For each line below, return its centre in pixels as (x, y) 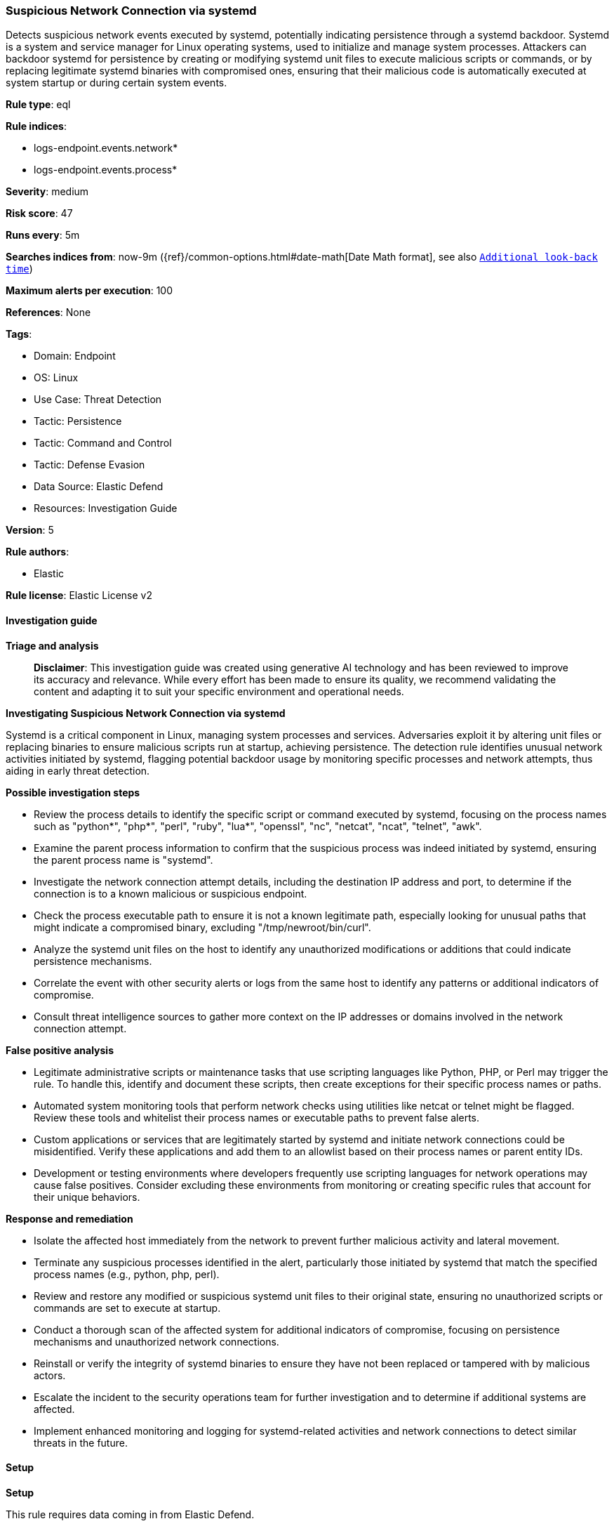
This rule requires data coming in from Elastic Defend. (130, 1514)
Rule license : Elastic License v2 (79, 596)
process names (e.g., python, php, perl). (127, 1274)
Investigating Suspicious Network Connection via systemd (146, 713)
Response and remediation (69, 1218)
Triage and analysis (52, 645)
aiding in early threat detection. (78, 770)
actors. (50, 1375)
